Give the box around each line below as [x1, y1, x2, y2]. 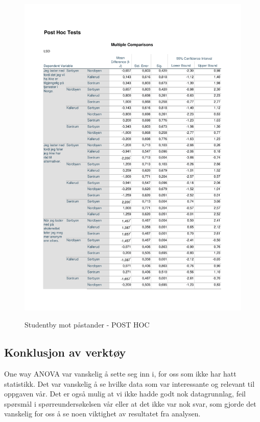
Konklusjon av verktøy [4, 344, 126, 360]
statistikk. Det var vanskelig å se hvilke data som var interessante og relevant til [4, 378, 255, 389]
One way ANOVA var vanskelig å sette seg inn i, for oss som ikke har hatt [4, 368, 237, 379]
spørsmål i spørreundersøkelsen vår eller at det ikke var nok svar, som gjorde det [4, 398, 256, 409]
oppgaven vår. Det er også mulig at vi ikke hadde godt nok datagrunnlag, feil [4, 388, 246, 399]
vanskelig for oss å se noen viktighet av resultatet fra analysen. [4, 408, 201, 419]
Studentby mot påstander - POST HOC [25, 319, 150, 330]
